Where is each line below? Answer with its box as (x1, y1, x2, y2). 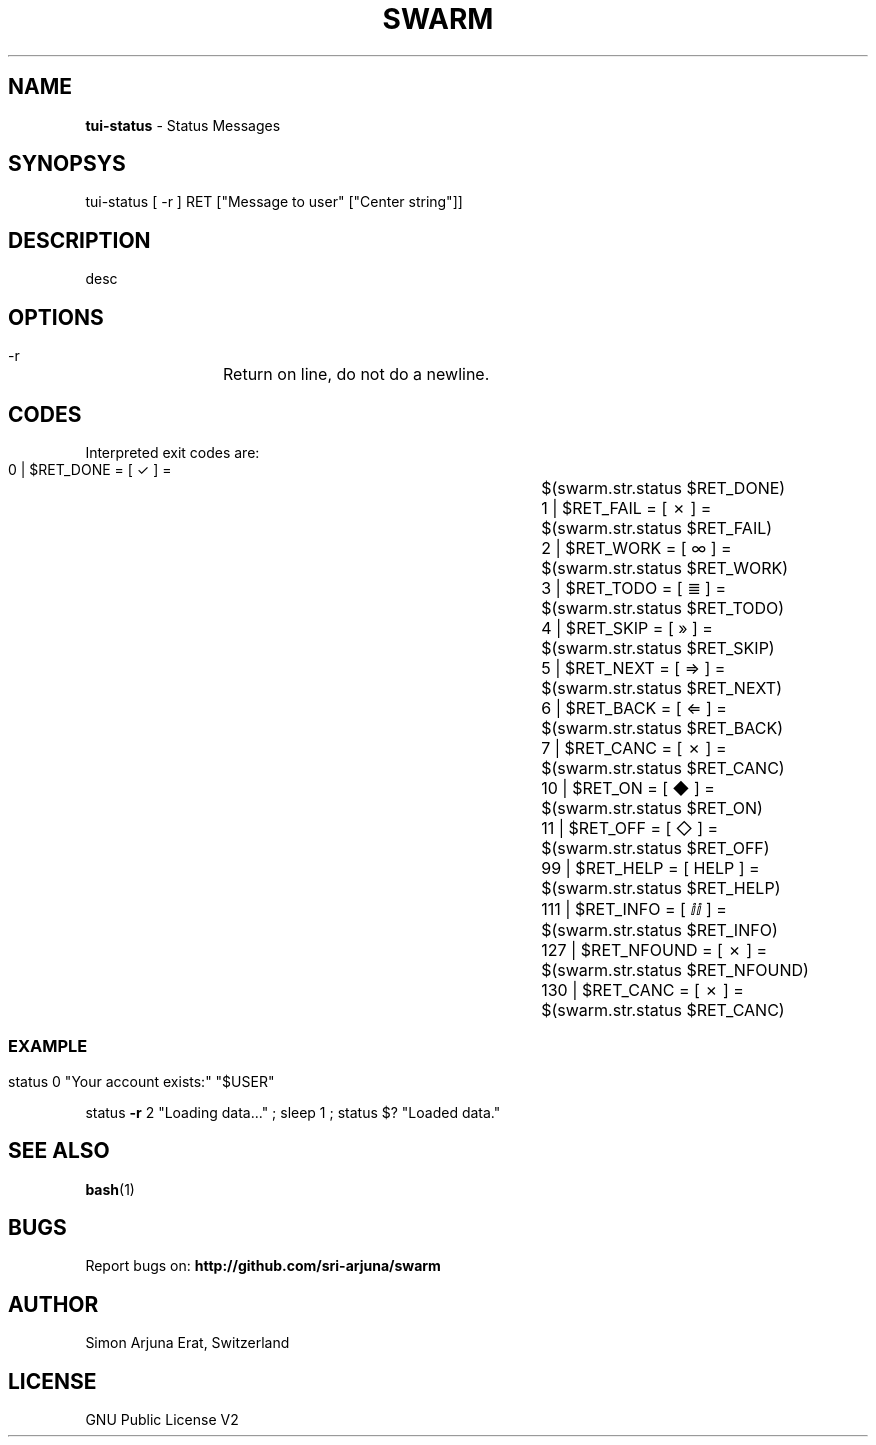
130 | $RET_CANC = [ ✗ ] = (541, 979, 744, 1000)
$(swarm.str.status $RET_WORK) (541, 557, 789, 578)
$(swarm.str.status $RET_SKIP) (541, 637, 775, 658)
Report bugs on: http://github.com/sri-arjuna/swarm (85, 1257, 441, 1275)
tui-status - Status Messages (85, 116, 281, 134)
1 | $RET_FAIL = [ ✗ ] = (541, 497, 712, 518)
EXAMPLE (8, 1036, 88, 1057)
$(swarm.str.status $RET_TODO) (541, 597, 785, 618)
